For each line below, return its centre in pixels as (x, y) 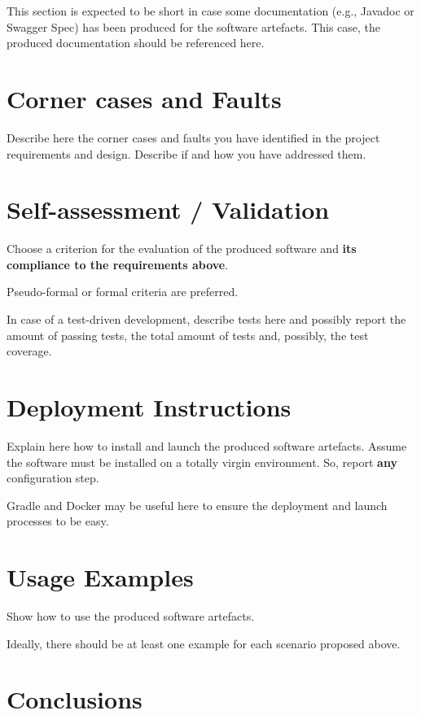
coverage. (29, 351)
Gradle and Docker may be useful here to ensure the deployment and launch (197, 505)
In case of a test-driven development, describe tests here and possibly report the (206, 319)
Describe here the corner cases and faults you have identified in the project (193, 137)
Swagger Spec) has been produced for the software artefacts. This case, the (194, 26)
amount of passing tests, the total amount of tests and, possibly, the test (188, 335)
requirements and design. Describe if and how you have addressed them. (186, 153)
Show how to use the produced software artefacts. (131, 616)
